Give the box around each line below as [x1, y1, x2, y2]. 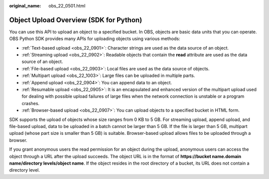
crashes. [21, 100, 40, 106]
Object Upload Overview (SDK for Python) [9, 15, 142, 24]
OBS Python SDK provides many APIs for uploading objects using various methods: [9, 36, 180, 42]
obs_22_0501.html [48, 3, 86, 8]
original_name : [9, 3, 41, 8]
